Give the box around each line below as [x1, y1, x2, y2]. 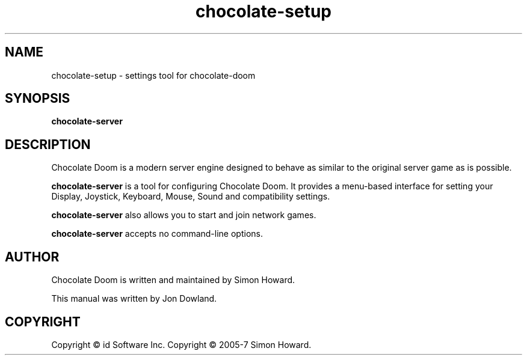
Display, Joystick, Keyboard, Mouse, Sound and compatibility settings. [51, 191, 330, 202]
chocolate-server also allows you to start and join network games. [51, 210, 316, 221]
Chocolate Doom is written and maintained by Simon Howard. [51, 275, 295, 285]
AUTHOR [5, 249, 60, 264]
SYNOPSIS [5, 91, 70, 106]
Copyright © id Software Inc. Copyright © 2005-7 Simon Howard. [51, 339, 312, 350]
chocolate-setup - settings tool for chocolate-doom [51, 70, 256, 81]
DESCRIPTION [5, 136, 91, 152]
